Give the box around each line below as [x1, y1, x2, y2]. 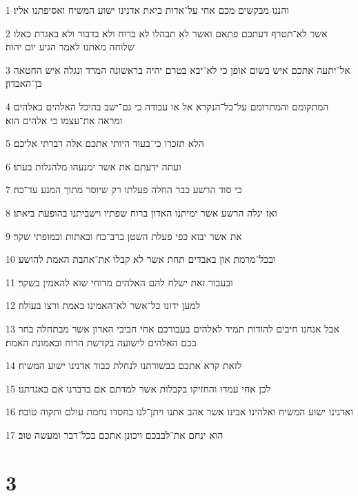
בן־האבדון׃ [6, 76, 42, 90]
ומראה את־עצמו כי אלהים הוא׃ [6, 112, 123, 127]
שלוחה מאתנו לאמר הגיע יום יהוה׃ [6, 39, 135, 54]
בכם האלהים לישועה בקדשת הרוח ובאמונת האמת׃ [6, 335, 197, 349]
